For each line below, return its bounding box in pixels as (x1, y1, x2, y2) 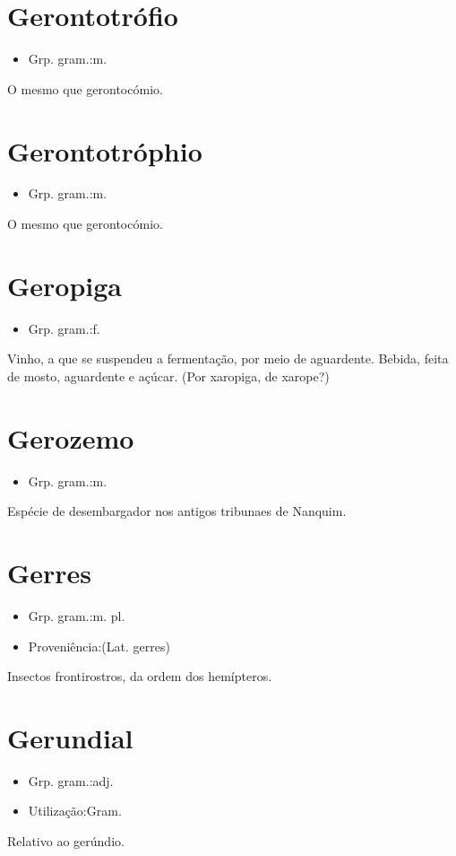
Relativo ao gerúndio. (7, 832, 125, 851)
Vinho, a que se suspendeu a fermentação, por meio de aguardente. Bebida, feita (7, 349, 449, 368)
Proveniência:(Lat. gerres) (28, 636, 170, 655)
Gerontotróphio (7, 132, 202, 169)
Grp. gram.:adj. (28, 771, 114, 790)
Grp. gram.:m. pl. (28, 606, 125, 625)
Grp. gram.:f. (28, 319, 100, 337)
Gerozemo (7, 419, 134, 456)
